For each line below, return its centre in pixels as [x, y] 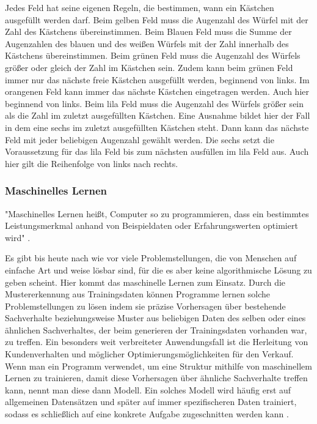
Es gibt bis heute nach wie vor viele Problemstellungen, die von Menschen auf [151, 258]
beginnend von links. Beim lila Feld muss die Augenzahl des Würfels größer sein [155, 103]
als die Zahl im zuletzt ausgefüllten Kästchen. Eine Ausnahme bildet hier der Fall [158, 115]
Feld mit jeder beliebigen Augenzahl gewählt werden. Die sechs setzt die [140, 139]
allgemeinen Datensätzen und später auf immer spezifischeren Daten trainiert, [151, 402]
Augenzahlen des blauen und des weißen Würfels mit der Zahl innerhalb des [147, 43]
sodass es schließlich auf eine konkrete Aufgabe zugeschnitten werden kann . [147, 414]
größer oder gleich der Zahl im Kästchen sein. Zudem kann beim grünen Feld [149, 67]
